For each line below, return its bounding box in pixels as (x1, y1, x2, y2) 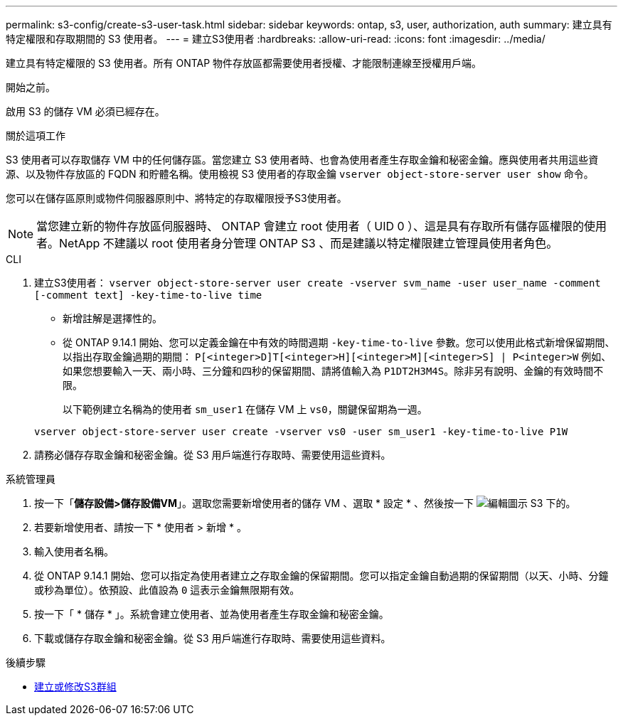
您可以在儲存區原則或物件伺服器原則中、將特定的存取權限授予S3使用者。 (6, 192, 347, 204)
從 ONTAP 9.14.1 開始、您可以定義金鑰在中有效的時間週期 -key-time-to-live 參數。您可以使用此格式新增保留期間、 (63, 336, 615, 348)
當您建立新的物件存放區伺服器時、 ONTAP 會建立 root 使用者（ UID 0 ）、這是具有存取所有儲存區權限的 (36, 219, 585, 233)
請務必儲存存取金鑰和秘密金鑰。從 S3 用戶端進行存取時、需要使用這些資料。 (34, 449, 391, 461)
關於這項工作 (6, 129, 65, 141)
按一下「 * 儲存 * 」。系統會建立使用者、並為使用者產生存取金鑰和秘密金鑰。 (34, 608, 389, 620)
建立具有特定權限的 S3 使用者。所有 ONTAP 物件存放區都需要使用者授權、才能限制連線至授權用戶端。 (6, 57, 482, 69)
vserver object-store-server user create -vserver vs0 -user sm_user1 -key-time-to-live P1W (34, 426, 568, 437)
